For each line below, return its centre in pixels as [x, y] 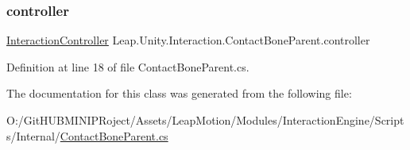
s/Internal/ [33, 135]
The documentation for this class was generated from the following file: [179, 93]
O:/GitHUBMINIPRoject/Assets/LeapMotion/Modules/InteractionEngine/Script [205, 120]
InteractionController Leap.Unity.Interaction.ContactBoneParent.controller [188, 40]
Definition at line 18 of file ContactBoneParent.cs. [128, 66]
